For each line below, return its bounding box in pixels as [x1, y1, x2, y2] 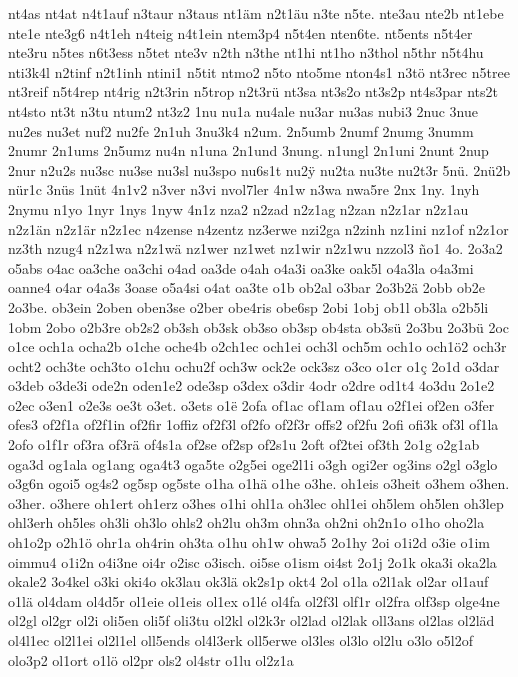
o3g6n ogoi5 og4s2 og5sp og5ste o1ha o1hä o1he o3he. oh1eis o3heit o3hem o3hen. [8, 473, 510, 494]
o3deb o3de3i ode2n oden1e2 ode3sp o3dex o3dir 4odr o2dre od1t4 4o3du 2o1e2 [8, 375, 495, 396]
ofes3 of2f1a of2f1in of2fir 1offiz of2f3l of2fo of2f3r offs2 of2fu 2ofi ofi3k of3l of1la [8, 414, 499, 435]
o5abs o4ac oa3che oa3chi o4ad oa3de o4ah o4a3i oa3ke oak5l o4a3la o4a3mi [8, 257, 474, 278]
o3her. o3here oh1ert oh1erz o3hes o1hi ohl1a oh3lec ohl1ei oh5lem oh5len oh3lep [8, 492, 504, 513]
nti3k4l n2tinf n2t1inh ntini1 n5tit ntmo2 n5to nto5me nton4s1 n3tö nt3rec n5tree [8, 61, 510, 82]
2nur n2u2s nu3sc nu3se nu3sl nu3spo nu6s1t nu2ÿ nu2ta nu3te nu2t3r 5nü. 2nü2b [8, 159, 511, 180]
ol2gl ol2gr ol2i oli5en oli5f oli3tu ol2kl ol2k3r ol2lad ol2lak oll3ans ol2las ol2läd [8, 610, 495, 631]
